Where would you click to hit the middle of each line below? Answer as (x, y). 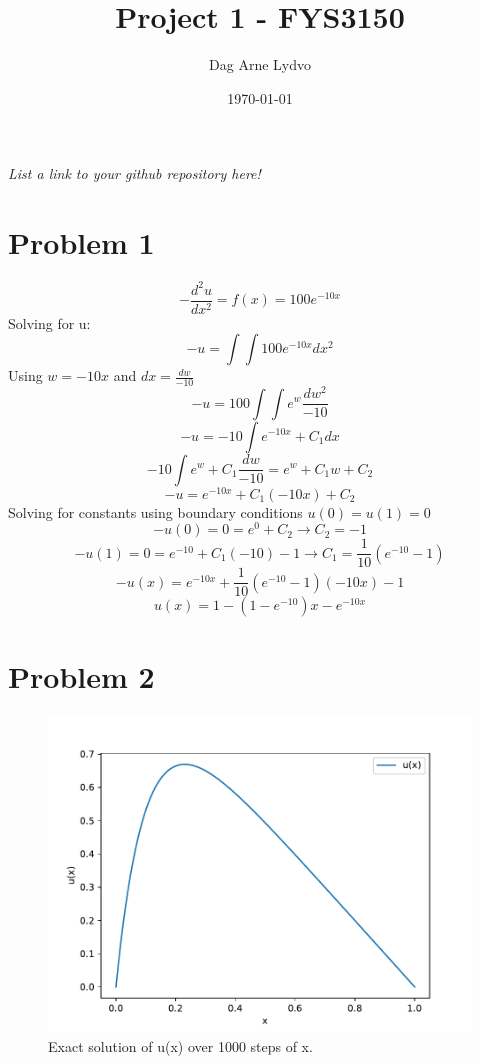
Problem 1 (81, 242)
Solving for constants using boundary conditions (155, 511)
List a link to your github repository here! (134, 173)
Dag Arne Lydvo (260, 64)
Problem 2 (81, 675)
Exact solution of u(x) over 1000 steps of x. (180, 1046)
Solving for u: (49, 322)
